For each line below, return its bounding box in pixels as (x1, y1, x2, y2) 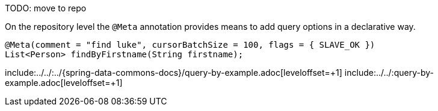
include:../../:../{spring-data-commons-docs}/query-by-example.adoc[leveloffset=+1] (5, 67, 342, 78)
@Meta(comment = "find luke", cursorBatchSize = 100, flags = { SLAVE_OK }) (5, 40, 375, 50)
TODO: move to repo (5, 3, 87, 13)
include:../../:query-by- (344, 67, 434, 78)
